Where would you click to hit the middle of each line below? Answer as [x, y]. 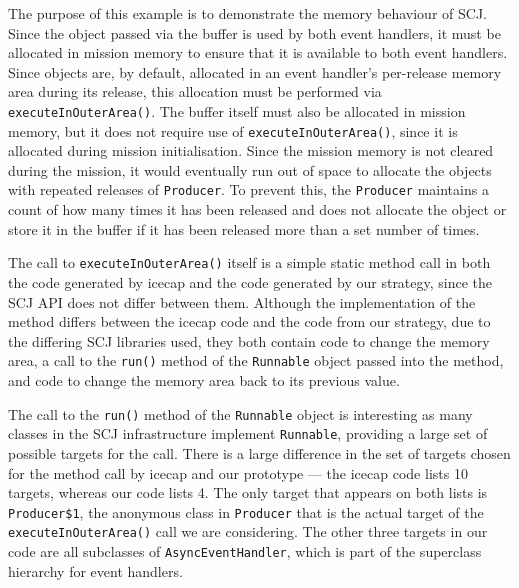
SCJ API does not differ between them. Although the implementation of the [242, 301]
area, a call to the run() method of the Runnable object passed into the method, [256, 360]
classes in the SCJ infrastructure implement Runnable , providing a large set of [248, 433]
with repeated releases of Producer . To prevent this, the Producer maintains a [248, 189]
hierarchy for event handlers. [95, 570]
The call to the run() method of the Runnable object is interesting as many [240, 413]
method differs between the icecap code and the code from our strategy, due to [249, 321]
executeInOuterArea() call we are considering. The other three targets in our [248, 531]
